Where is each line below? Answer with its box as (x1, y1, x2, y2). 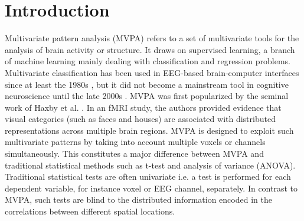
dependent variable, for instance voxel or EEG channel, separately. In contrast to (5, 182, 298, 194)
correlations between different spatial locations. (5, 205, 175, 217)
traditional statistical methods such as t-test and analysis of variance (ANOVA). (5, 159, 296, 171)
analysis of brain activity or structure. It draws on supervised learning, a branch (5, 43, 295, 55)
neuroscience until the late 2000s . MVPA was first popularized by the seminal (5, 90, 289, 102)
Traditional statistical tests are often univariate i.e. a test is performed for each (5, 170, 291, 183)
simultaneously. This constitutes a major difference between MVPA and (5, 147, 264, 160)
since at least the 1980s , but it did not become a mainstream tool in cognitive (5, 78, 289, 90)
